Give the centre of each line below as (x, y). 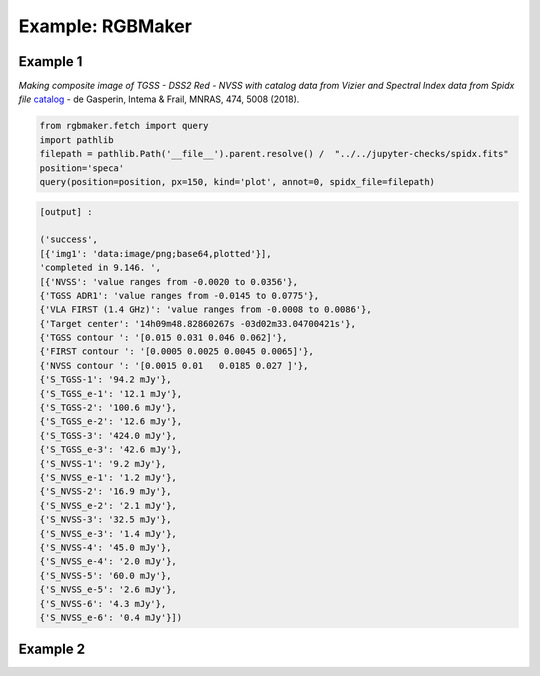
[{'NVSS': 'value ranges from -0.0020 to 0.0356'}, (169, 281)
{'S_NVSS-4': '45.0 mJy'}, (105, 547)
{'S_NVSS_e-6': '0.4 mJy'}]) (111, 617)
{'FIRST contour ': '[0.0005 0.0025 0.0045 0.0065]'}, (176, 351)
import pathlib (76, 139)
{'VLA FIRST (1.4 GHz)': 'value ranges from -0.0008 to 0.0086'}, (205, 309)
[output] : (66, 211)
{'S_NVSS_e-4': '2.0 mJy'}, (108, 561)
